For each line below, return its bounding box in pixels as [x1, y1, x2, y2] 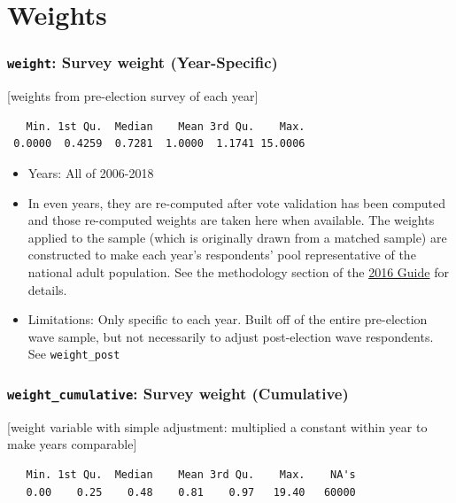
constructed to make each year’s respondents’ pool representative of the [27, 245, 416, 264]
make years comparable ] [7, 435, 137, 453]
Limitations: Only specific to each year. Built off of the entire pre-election [27, 310, 428, 329]
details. [27, 280, 67, 298]
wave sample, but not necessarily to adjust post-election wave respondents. [27, 327, 434, 345]
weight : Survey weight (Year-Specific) [7, 51, 278, 74]
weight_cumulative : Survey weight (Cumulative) [7, 382, 349, 404]
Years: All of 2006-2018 [27, 163, 154, 182]
